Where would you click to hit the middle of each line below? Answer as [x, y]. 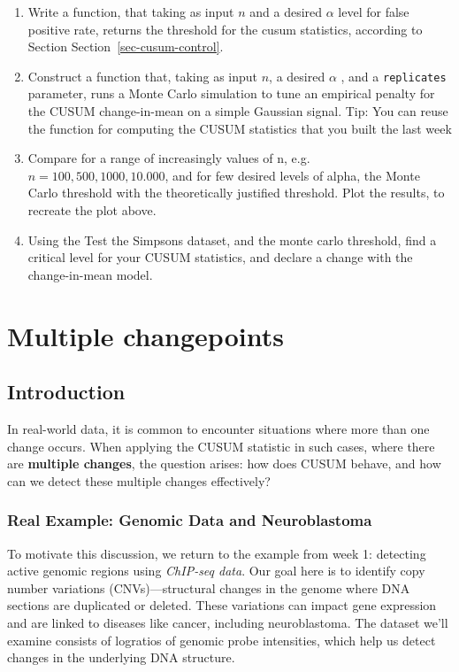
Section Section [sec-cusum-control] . [126, 46]
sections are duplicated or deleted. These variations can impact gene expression [222, 605]
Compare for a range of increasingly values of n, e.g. [169, 158]
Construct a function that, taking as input [143, 76]
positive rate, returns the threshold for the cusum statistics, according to [225, 29]
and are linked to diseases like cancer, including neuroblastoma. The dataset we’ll [228, 622]
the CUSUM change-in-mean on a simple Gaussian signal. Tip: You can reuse [238, 111]
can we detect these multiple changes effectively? [139, 480]
